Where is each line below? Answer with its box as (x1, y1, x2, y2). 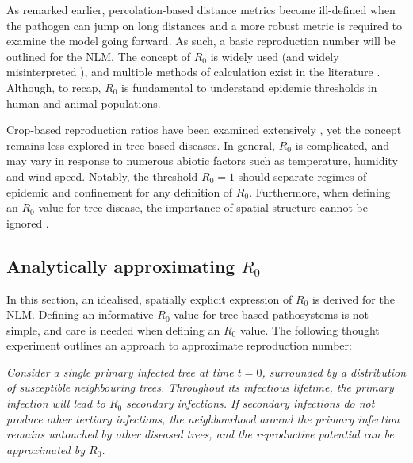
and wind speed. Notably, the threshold (6, 167, 198, 184)
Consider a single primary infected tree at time (6, 363, 234, 380)
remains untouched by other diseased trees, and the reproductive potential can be (6, 426, 394, 442)
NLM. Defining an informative (6, 306, 154, 323)
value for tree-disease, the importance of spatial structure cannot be (38, 199, 368, 216)
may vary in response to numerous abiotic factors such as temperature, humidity (6, 152, 398, 169)
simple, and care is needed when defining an (6, 321, 220, 338)
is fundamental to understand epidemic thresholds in (121, 78, 377, 95)
